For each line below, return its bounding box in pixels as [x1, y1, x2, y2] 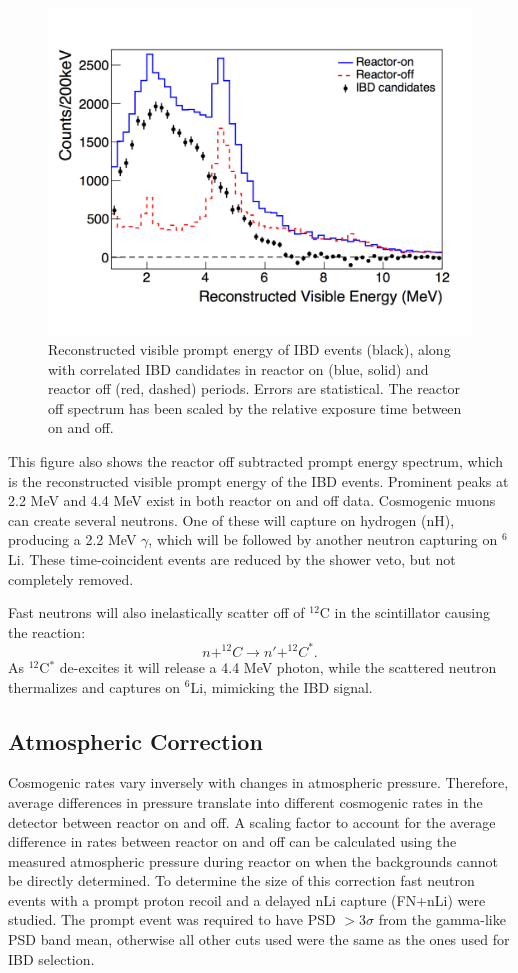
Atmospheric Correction [8, 725, 263, 756]
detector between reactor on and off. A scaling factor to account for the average [8, 811, 496, 832]
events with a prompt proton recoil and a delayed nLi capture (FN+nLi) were [8, 889, 486, 910]
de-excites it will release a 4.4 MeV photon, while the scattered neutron [59, 656, 497, 677]
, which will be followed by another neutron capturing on [148, 529, 498, 550]
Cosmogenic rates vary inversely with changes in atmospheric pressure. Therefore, [8, 772, 509, 793]
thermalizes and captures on [8, 676, 181, 697]
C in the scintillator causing [319, 602, 490, 623]
